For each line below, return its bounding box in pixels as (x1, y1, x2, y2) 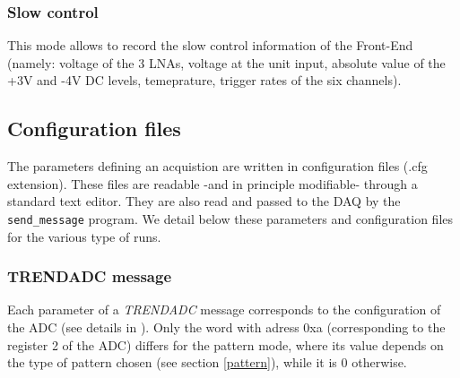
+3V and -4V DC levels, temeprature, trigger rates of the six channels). (7, 71, 402, 90)
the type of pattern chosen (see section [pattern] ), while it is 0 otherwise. (7, 353, 407, 372)
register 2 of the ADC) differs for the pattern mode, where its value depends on (7, 335, 444, 354)
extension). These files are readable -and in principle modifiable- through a (7, 174, 418, 193)
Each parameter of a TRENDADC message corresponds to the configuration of (7, 300, 441, 319)
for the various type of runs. (7, 227, 161, 245)
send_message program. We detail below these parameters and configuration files (7, 209, 454, 228)
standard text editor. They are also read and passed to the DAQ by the (7, 192, 401, 210)
